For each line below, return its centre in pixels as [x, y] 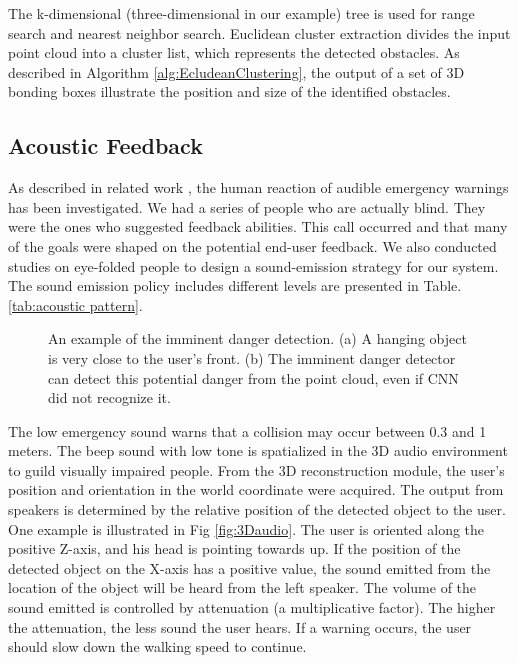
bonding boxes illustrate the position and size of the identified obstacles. [229, 91]
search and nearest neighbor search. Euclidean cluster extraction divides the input [259, 32]
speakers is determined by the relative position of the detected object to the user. [257, 509]
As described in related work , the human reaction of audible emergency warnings [258, 187]
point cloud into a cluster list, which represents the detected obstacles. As [234, 52]
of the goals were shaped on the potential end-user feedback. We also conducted [252, 245]
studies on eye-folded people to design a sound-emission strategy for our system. [253, 265]
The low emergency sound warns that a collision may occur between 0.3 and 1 [247, 430]
